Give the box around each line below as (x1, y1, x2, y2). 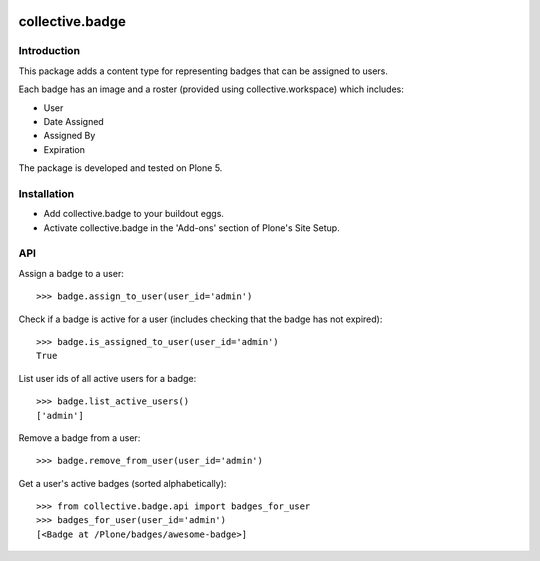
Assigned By (43, 130, 96, 142)
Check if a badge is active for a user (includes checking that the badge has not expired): (18, 313, 383, 325)
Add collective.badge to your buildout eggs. (43, 208, 225, 220)
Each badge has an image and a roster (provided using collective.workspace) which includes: (18, 83, 405, 95)
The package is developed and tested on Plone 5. (18, 162, 223, 174)
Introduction (18, 44, 80, 58)
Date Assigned (43, 115, 104, 127)
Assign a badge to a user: (18, 267, 124, 279)
